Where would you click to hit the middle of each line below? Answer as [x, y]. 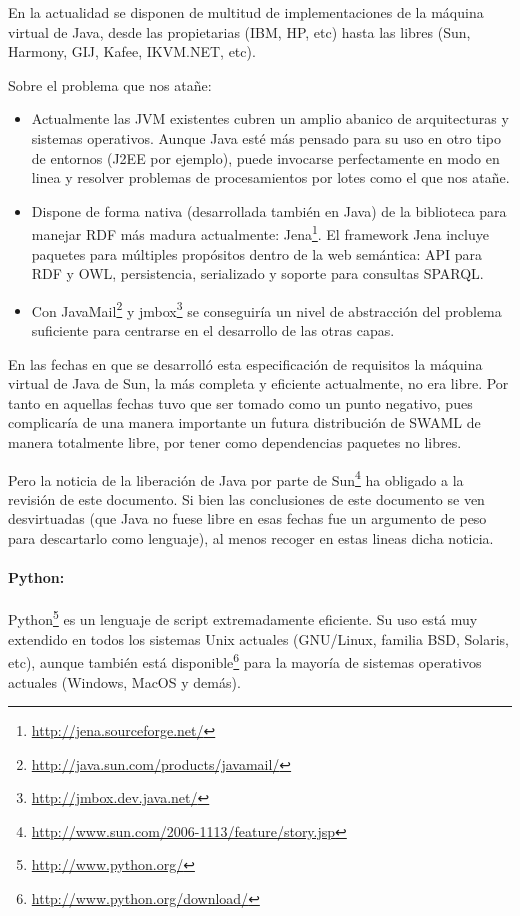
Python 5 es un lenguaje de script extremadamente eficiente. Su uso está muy [243, 618]
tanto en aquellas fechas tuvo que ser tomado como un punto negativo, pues [240, 402]
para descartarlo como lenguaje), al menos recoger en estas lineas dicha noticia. [251, 538]
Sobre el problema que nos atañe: [110, 84]
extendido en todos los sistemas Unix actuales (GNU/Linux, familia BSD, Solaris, [258, 638]
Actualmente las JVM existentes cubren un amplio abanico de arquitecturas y [270, 118]
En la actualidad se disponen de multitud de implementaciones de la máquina [246, 12]
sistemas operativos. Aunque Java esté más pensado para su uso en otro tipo [266, 137]
